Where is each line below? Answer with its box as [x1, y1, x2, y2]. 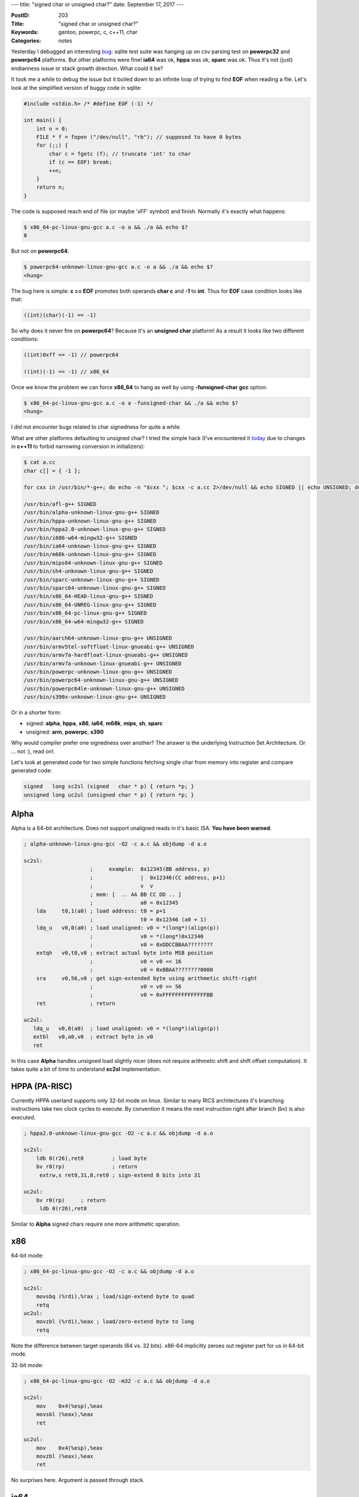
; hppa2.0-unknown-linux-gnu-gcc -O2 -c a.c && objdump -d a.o [23, 1129, 214, 1137]
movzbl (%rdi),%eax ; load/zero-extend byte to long [36, 1318, 194, 1325]
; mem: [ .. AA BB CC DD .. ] [90, 891, 182, 898]
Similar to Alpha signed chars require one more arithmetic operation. [11, 1220, 181, 1228]
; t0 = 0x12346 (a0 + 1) [90, 916, 207, 923]
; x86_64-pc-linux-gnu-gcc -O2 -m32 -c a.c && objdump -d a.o [23, 1377, 210, 1384]
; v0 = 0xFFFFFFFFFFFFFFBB [90, 992, 214, 998]
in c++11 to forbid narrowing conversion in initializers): [11, 443, 145, 450]
